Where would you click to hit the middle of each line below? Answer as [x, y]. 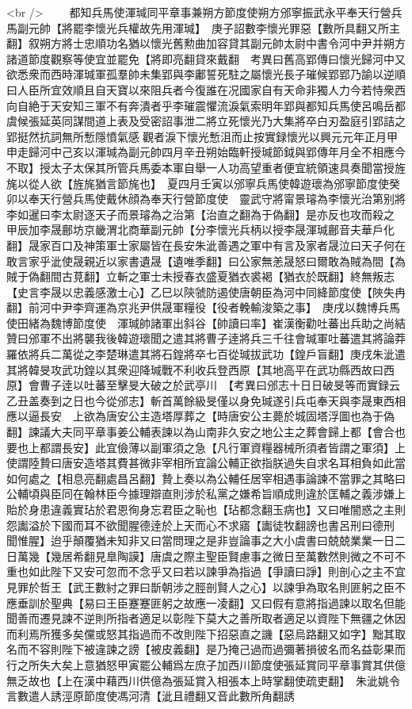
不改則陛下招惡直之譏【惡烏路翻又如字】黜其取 [283, 633]
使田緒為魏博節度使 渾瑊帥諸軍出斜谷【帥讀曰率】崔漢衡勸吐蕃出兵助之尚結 [206, 322]
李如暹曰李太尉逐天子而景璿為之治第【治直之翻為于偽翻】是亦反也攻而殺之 [200, 214]
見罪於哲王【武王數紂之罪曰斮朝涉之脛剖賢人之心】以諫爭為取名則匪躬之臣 [200, 586]
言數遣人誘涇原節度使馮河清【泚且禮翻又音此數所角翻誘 [151, 696]
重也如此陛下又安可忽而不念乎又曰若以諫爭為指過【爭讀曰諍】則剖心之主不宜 [206, 571]
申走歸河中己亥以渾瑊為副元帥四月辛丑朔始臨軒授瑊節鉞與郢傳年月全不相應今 [206, 152]
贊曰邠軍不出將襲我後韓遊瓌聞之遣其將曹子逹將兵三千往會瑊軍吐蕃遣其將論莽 [206, 338]
